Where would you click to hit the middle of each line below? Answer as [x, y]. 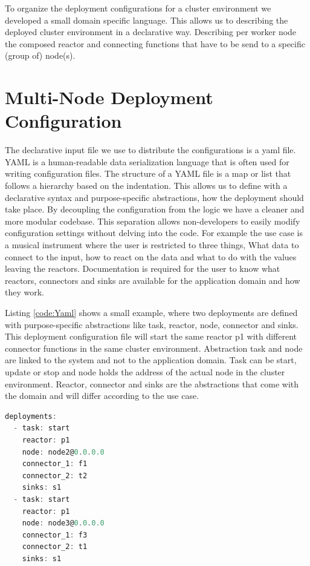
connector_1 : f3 [55, 535]
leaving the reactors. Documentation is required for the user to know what [143, 268]
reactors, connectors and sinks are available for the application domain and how [153, 280]
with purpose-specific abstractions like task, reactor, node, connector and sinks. [152, 324]
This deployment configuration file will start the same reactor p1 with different [151, 336]
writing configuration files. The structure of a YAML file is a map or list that [148, 173]
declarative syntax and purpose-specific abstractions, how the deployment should [154, 197]
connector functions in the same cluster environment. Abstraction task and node [154, 348]
